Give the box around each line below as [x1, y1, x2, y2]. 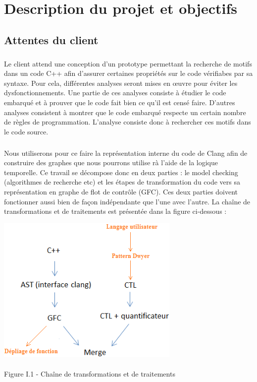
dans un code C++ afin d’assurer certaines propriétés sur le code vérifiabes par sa [4, 68, 253, 78]
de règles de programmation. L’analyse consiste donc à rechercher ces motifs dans [4, 117, 251, 127]
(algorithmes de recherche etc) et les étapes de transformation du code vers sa [4, 177, 241, 187]
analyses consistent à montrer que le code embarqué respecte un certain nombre [4, 107, 246, 117]
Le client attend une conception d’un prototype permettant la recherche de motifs [4, 58, 252, 68]
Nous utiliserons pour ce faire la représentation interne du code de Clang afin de [4, 147, 248, 158]
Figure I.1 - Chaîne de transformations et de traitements [4, 369, 175, 379]
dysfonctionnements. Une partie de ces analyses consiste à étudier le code [4, 87, 226, 98]
